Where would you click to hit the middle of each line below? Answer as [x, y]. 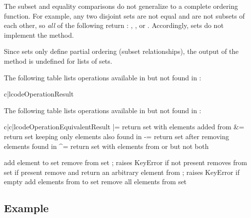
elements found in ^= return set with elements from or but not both [106, 146]
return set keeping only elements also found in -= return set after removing [116, 136]
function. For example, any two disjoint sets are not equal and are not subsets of [125, 15]
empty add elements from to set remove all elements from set [95, 182]
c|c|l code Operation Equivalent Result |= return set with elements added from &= [124, 127]
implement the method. [39, 35]
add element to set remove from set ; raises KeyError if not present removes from [125, 162]
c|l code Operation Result [39, 94]
